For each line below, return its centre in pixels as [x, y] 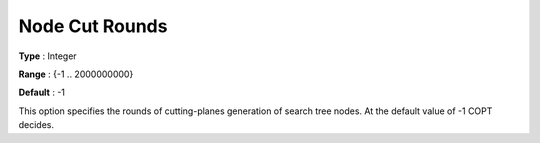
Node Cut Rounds [93, 26]
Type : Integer [47, 56]
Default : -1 [41, 92]
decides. [36, 125]
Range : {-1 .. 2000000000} [76, 74]
